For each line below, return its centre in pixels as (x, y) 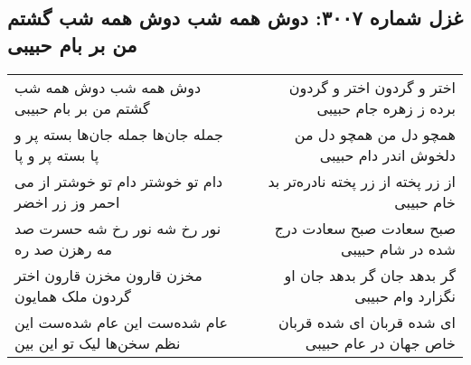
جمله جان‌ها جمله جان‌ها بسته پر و (119, 134)
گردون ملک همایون (73, 295)
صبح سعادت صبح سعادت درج (365, 228)
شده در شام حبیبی (398, 248)
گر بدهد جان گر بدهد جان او (370, 275)
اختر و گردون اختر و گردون (372, 87)
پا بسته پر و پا (57, 154)
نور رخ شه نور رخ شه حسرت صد (118, 228)
